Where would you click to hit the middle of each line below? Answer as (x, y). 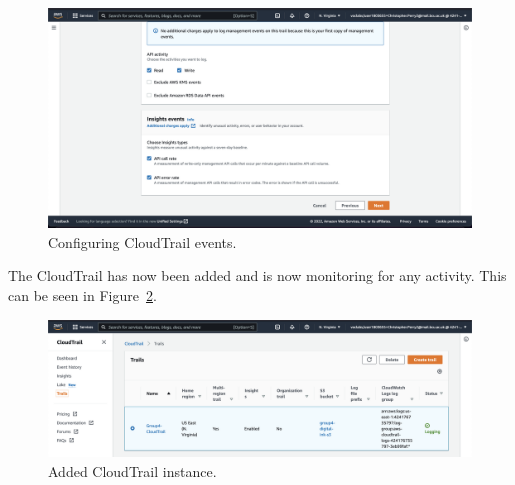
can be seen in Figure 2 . (82, 295)
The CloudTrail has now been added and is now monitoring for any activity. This (257, 275)
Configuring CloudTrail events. (142, 241)
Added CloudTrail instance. (132, 470)
